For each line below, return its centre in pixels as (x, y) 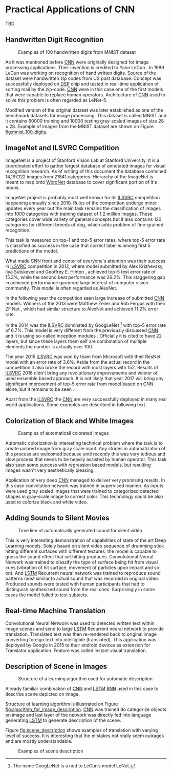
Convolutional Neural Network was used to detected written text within (80, 623)
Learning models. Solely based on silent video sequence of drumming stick (85, 546)
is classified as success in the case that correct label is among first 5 (78, 245)
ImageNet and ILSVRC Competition (62, 148)
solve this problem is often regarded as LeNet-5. (56, 100)
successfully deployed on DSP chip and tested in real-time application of (82, 83)
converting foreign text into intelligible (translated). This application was (81, 639)
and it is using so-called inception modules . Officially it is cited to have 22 (84, 336)
